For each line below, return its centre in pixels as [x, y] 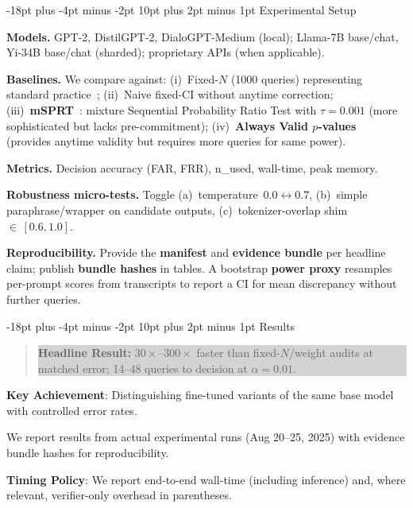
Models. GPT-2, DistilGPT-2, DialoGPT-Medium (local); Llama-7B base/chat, [203, 36]
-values [337, 125]
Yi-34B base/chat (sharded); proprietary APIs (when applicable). [166, 52]
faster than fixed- [238, 353]
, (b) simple [338, 194]
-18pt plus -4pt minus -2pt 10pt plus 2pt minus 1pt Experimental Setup [181, 10]
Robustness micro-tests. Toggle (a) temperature [132, 194]
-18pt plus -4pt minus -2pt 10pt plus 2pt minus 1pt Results [151, 326]
